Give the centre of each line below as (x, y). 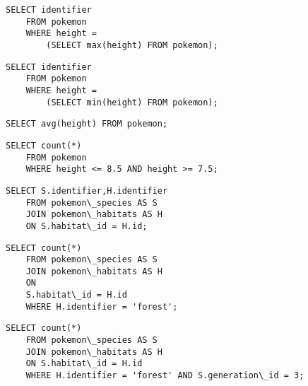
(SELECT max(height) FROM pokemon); (132, 45)
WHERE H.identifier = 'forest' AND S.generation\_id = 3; (165, 376)
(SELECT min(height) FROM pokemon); (132, 102)
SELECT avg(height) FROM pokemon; (87, 124)
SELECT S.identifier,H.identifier (87, 191)
